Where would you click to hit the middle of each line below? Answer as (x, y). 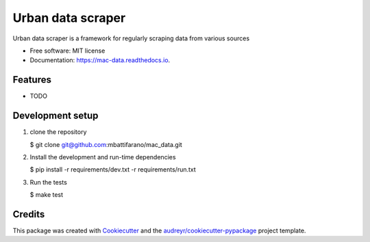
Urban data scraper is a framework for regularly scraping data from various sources (131, 38)
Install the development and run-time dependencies (103, 157)
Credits (29, 214)
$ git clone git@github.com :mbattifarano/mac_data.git (106, 144)
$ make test (47, 195)
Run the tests (49, 182)
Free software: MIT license (67, 51)
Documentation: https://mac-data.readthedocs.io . (100, 60)
